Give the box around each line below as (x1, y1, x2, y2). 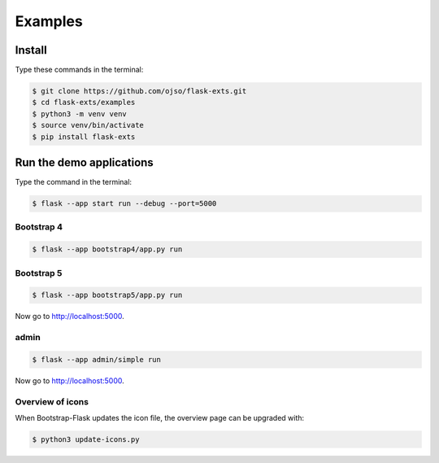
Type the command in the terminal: (15, 177, 133, 187)
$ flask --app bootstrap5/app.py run (32, 290, 183, 300)
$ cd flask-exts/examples (32, 98, 136, 107)
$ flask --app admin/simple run (32, 355, 162, 364)
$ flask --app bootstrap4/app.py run (32, 245, 183, 254)
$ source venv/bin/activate (32, 120, 144, 130)
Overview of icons (15, 395, 89, 407)
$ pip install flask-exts (32, 132, 136, 142)
